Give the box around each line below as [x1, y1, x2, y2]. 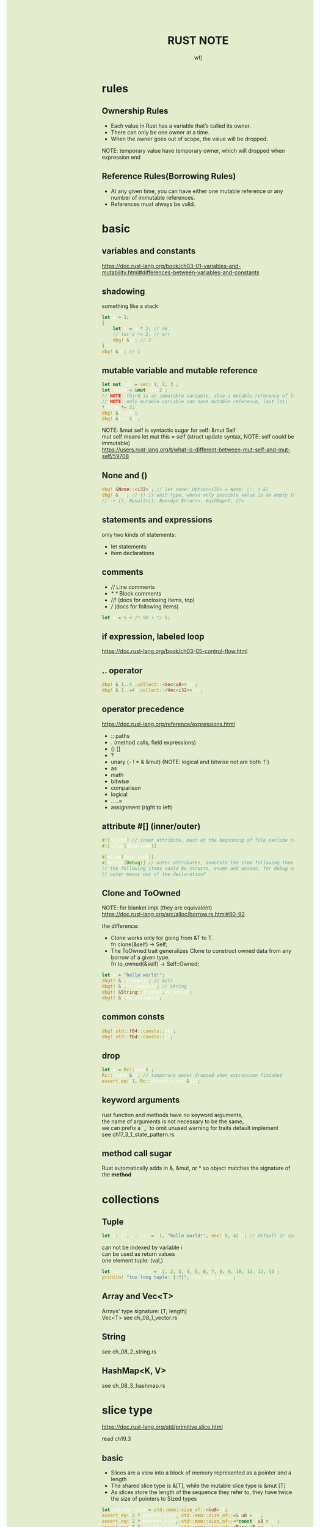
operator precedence [101, 704, 184, 715]
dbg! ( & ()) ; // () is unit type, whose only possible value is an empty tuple [101, 492, 305, 498]
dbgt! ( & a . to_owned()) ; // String [101, 983, 187, 989]
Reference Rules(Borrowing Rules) [101, 171, 236, 181]
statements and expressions [101, 515, 213, 525]
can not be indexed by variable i [101, 1244, 183, 1252]
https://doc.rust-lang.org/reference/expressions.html [101, 720, 236, 727]
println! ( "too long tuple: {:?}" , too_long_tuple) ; [101, 1274, 236, 1281]
